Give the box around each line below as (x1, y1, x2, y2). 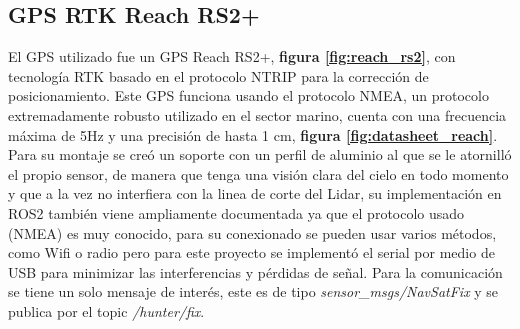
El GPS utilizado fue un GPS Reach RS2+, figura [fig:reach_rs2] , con (8, 46, 456, 67)
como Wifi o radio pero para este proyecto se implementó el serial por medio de (8, 242, 495, 263)
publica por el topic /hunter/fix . (8, 300, 205, 321)
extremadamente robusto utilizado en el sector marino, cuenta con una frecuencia (8, 104, 507, 125)
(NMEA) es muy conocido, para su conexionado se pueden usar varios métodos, (8, 222, 497, 243)
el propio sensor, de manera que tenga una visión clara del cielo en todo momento (8, 163, 509, 184)
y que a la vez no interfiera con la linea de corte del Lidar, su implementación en (8, 183, 502, 204)
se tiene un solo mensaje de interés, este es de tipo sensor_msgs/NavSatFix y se (8, 281, 499, 302)
